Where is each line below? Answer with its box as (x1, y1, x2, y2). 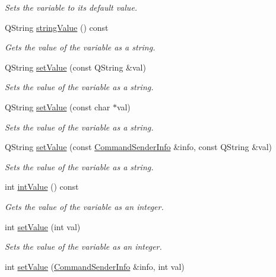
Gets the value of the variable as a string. (5, 41, 156, 53)
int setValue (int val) (5, 220, 81, 233)
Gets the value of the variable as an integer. (5, 200, 164, 212)
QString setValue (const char (5, 100, 110, 113)
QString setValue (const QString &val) (5, 61, 146, 73)
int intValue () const (5, 180, 79, 193)
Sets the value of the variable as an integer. (5, 240, 162, 253)
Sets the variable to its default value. (5, 1, 138, 13)
